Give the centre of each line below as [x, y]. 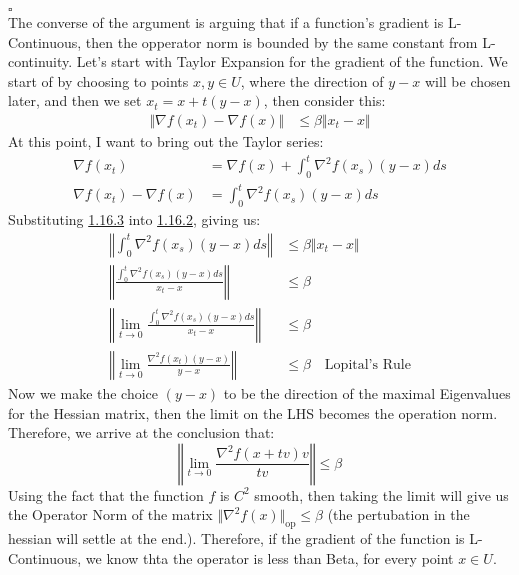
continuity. [40, 61]
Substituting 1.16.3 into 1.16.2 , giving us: [134, 219]
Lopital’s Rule [367, 364]
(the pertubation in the [398, 514]
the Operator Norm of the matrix [110, 514]
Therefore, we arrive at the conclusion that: [141, 432]
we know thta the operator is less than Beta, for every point [269, 557]
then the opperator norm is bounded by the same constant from [281, 41]
